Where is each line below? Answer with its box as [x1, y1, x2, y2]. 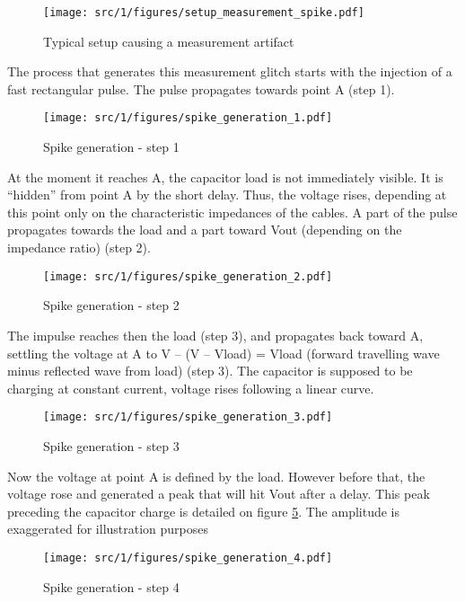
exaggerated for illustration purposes [7, 519, 209, 538]
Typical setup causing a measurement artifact [43, 31, 294, 50]
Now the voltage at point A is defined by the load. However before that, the [7, 466, 426, 485]
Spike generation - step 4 [43, 577, 180, 596]
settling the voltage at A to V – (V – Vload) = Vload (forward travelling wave [7, 343, 440, 362]
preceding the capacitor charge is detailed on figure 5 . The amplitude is [7, 501, 400, 520]
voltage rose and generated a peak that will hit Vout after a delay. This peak [7, 484, 430, 503]
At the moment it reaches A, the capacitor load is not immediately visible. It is [7, 167, 443, 186]
